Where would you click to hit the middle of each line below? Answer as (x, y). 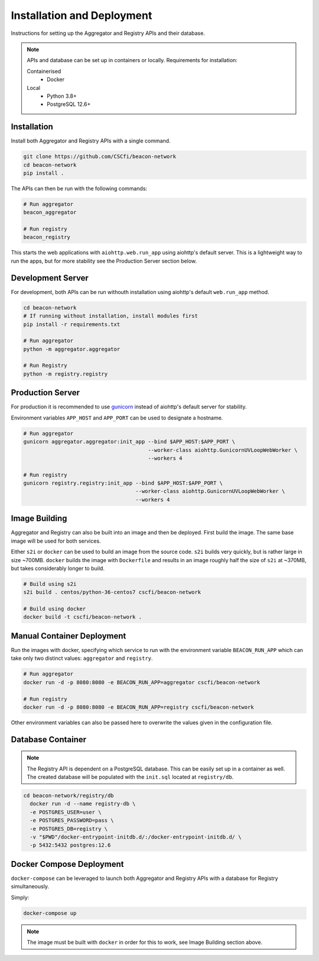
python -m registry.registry (66, 374)
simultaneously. (30, 886)
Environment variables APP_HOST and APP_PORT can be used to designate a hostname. (117, 418)
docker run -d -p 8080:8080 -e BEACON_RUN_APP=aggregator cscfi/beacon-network (142, 682)
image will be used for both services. (56, 541)
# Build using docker (55, 609)
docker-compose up (50, 913)
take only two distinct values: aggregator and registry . (82, 658)
